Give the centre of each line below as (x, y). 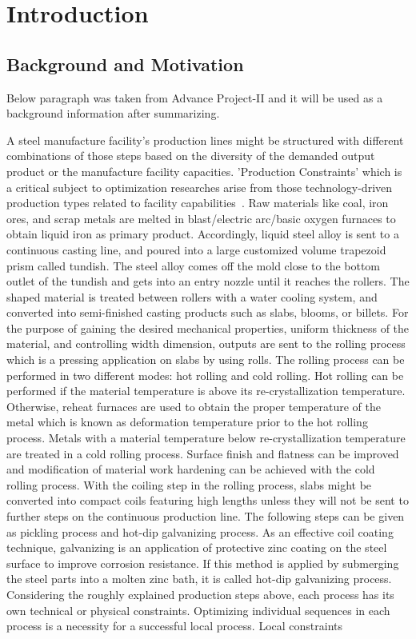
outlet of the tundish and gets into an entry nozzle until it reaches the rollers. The (208, 281)
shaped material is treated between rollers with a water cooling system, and (192, 296)
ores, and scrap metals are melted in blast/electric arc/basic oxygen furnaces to (201, 218)
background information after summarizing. (113, 113)
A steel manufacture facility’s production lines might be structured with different (205, 140)
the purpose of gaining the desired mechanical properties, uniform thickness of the (208, 327)
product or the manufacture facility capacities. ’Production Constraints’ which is (204, 171)
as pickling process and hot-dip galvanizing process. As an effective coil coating (200, 531)
